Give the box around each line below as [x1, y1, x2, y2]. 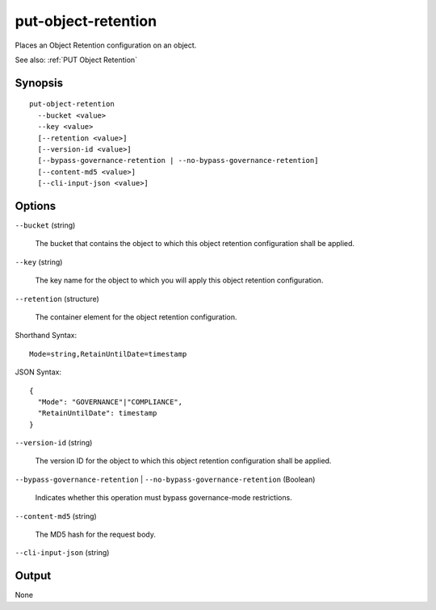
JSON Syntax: [15, 367, 62, 377]
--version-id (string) [15, 438, 93, 448]
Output [15, 569, 52, 583]
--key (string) [15, 257, 63, 266]
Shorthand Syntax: [15, 331, 77, 341]
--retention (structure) [15, 294, 100, 303]
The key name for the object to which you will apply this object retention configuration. [35, 275, 324, 286]
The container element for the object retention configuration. [35, 311, 237, 322]
